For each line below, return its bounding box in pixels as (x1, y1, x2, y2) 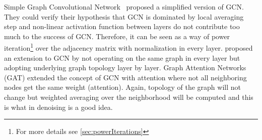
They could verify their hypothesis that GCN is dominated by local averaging (4, 11, 244, 22)
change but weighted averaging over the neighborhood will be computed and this (4, 92, 253, 102)
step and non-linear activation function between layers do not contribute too (4, 21, 240, 32)
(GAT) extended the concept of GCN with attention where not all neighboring (4, 72, 247, 82)
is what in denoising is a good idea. (4, 101, 113, 112)
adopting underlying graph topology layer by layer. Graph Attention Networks (4, 62, 246, 73)
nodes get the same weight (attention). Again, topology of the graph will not (4, 82, 241, 92)
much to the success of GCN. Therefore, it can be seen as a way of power (4, 31, 230, 41)
